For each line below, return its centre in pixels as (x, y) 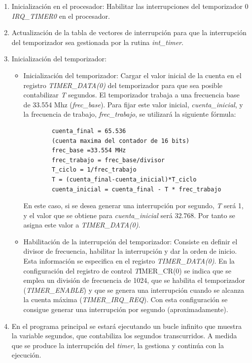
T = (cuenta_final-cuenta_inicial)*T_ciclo (124, 179)
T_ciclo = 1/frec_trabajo (94, 170)
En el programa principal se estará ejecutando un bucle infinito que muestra (126, 326)
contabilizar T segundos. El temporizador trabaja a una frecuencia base (131, 95)
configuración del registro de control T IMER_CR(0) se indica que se (127, 270)
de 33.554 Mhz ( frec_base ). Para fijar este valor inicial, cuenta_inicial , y (133, 104)
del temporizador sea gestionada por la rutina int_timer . (97, 42)
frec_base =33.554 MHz (89, 151)
